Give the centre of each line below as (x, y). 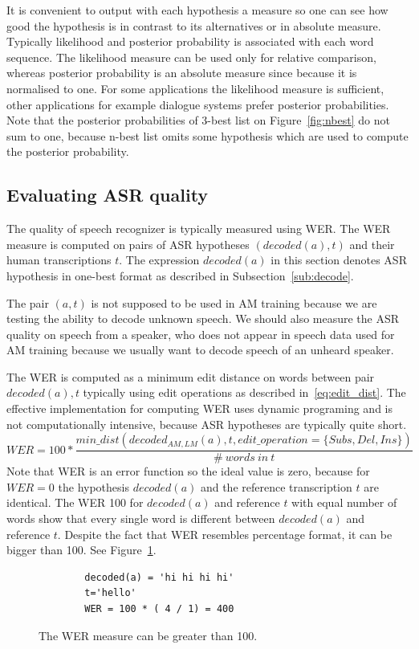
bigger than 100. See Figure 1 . (81, 550)
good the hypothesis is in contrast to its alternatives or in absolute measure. (194, 25)
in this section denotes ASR (339, 260)
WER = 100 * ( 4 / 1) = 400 (159, 609)
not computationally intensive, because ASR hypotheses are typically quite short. (207, 424)
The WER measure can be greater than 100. (148, 635)
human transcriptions (59, 260)
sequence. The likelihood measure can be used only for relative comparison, (191, 57)
